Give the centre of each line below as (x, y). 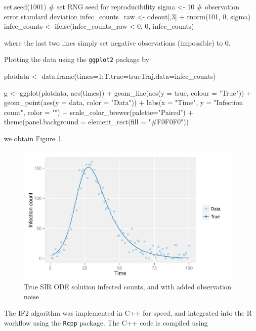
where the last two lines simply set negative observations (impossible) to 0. (117, 42)
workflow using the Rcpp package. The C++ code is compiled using (106, 322)
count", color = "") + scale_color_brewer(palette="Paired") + (99, 112)
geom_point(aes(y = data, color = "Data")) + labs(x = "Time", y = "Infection (124, 102)
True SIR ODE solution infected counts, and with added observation (128, 287)
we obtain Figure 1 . (34, 138)
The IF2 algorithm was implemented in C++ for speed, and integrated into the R (128, 313)
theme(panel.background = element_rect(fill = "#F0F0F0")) (96, 122)
